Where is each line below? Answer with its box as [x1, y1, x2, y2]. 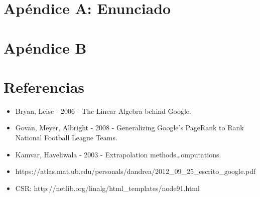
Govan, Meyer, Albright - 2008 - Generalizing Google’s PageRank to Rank [15, 122, 244, 133]
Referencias [4, 76, 85, 97]
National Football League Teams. [15, 132, 117, 143]
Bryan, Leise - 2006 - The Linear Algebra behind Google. [15, 105, 191, 116]
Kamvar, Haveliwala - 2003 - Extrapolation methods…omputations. [15, 149, 221, 159]
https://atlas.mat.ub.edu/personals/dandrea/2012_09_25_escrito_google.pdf [15, 166, 256, 176]
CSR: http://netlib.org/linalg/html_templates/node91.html [15, 182, 200, 193]
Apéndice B [4, 37, 87, 58]
